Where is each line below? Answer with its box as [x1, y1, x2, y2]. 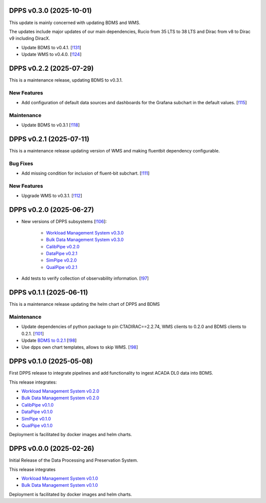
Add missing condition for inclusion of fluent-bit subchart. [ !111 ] [21, 170, 150, 177]
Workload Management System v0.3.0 [46, 230, 124, 236]
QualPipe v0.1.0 [21, 422, 53, 428]
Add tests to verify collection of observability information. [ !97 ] [21, 275, 149, 281]
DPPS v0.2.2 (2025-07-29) [9, 64, 94, 72]
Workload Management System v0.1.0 [21, 475, 98, 481]
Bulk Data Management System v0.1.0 [21, 482, 98, 488]
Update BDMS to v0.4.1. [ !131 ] [21, 44, 81, 50]
